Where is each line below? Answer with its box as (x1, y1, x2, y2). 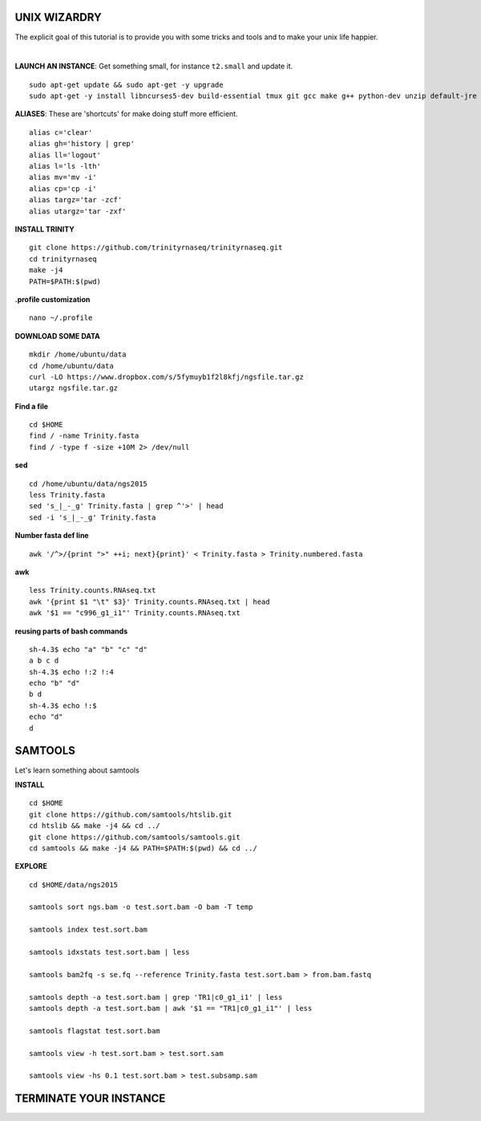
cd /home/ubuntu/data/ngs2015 (29, 479, 148, 488)
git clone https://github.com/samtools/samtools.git (29, 832, 240, 842)
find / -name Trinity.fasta (29, 431, 139, 441)
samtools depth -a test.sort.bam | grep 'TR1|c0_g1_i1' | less (29, 993, 283, 1001)
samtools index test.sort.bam (29, 925, 148, 935)
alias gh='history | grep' (29, 139, 135, 149)
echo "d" (29, 712, 63, 722)
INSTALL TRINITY (14, 224, 75, 234)
